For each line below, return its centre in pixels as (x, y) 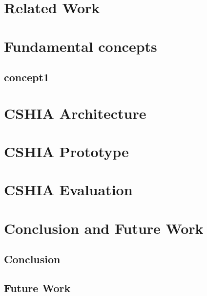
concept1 (27, 77)
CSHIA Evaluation (68, 190)
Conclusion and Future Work (104, 228)
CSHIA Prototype (66, 151)
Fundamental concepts (81, 46)
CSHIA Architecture (75, 113)
